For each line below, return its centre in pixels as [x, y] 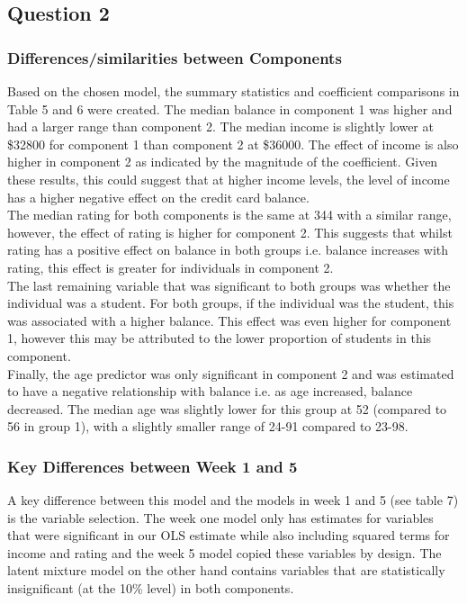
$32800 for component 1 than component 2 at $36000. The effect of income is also [233, 144]
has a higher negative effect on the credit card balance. [158, 197]
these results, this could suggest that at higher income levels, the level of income [229, 179]
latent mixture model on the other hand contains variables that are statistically [226, 570]
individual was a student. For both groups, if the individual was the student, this [231, 303]
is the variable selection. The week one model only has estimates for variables [220, 517]
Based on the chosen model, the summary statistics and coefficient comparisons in [233, 91]
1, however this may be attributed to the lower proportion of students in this [220, 338]
